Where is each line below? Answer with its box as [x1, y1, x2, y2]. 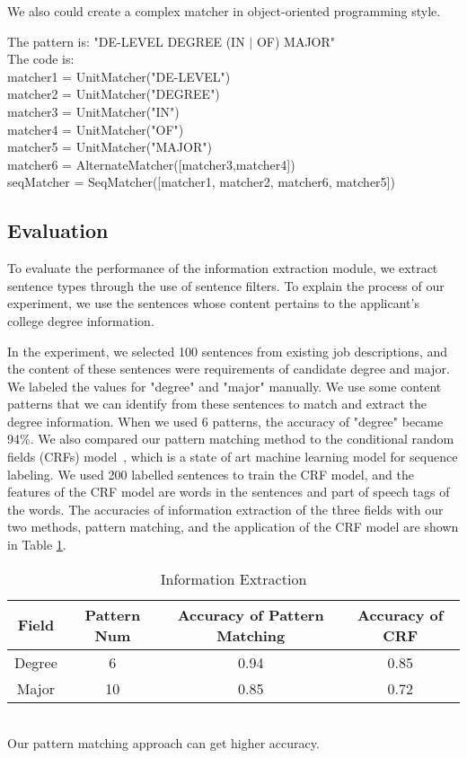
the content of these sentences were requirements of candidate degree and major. [7, 359, 450, 378]
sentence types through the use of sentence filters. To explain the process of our [7, 276, 445, 295]
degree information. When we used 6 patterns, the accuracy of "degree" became [7, 411, 444, 430]
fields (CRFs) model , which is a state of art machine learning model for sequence [7, 447, 458, 466]
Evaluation [7, 216, 109, 244]
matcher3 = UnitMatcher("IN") [7, 101, 180, 120]
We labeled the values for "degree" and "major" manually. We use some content [7, 376, 442, 395]
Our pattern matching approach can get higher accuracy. [7, 734, 320, 753]
